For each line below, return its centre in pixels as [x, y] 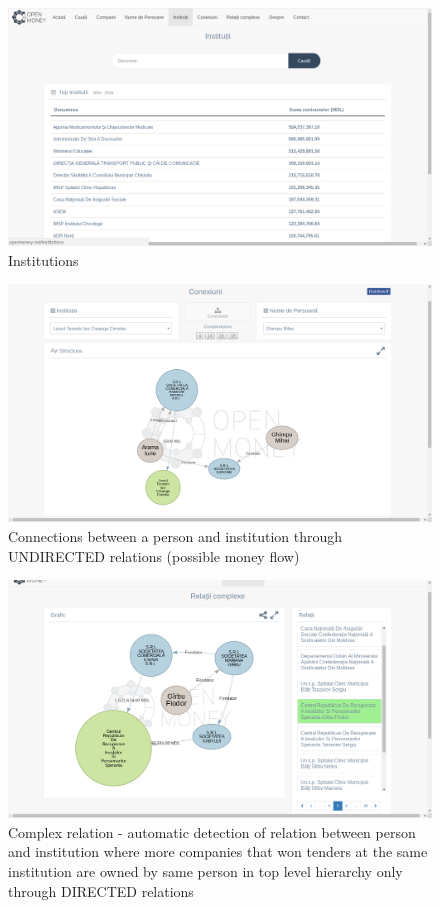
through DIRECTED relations [101, 890]
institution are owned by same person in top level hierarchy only [205, 870]
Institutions [43, 259]
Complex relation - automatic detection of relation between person [212, 831]
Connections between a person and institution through [175, 535]
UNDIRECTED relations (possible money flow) [154, 555]
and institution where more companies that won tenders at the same [218, 851]
